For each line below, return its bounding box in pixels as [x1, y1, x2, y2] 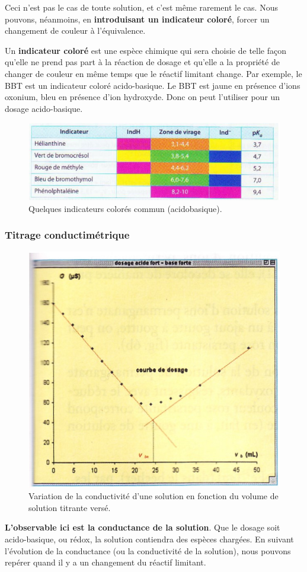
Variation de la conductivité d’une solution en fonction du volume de [28, 490, 279, 502]
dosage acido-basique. [5, 102, 83, 114]
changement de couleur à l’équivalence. [5, 24, 146, 37]
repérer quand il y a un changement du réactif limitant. [5, 556, 206, 568]
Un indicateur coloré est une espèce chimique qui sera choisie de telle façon [5, 44, 287, 56]
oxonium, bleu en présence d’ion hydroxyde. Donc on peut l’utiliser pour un [5, 91, 280, 103]
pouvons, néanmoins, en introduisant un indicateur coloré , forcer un [5, 12, 270, 25]
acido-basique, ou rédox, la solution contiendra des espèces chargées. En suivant [5, 532, 294, 545]
